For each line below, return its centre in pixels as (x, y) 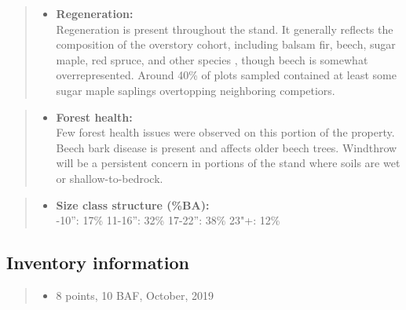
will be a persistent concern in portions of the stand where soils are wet (228, 163)
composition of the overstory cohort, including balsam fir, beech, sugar (226, 44)
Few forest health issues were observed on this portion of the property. (225, 132)
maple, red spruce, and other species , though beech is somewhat (212, 59)
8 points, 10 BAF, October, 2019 (135, 295)
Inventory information (98, 263)
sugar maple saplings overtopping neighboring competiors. (196, 90)
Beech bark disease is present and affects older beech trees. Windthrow (227, 147)
